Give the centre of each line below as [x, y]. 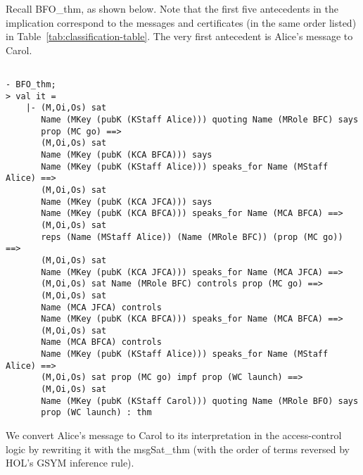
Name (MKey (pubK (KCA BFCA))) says [127, 154]
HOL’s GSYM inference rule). [70, 463]
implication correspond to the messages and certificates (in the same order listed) [181, 22]
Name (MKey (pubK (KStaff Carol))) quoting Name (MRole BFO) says [200, 401]
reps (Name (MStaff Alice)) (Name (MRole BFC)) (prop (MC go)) [192, 237]
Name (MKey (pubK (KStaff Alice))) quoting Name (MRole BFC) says [200, 120]
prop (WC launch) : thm [96, 413]
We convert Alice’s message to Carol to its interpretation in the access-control [174, 435]
